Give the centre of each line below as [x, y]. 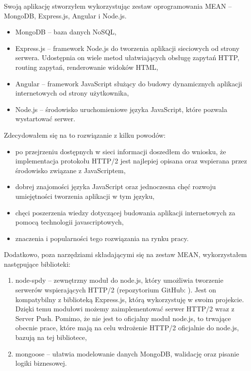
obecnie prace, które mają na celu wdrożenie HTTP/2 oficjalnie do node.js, [127, 328]
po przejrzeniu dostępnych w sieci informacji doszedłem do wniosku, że [121, 151]
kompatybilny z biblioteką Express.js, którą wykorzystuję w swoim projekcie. [130, 299]
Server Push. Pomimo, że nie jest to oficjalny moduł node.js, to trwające [123, 318]
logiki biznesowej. [41, 363]
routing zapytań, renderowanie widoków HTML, [87, 67]
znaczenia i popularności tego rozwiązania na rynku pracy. [102, 238]
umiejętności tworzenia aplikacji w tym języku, [85, 196]
